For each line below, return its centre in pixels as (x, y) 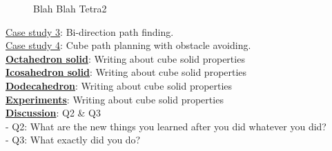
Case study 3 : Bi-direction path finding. (90, 31)
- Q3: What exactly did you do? (73, 140)
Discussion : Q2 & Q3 (53, 113)
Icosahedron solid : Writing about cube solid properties (126, 72)
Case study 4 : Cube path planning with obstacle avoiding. (128, 45)
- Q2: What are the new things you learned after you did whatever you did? (166, 126)
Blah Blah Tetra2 (70, 8)
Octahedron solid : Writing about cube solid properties (125, 58)
